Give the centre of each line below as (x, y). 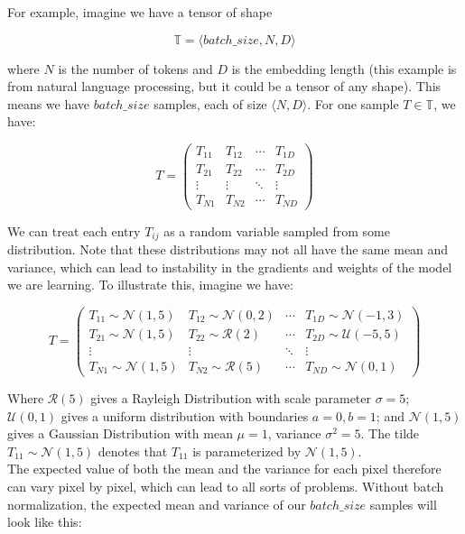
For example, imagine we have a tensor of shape (140, 12)
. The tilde (390, 433)
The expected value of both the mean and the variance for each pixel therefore (224, 469)
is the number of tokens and (135, 68)
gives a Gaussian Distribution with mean (120, 433)
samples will (403, 504)
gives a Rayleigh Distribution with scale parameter (231, 397)
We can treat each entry (74, 230)
